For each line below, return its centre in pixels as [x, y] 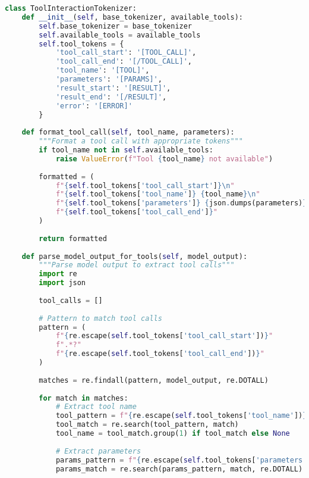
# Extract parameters [98, 451]
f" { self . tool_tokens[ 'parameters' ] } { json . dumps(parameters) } [181, 203]
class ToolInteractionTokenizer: [71, 8]
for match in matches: [83, 398]
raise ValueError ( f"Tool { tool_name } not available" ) [164, 159]
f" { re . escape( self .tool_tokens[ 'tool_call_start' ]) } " [164, 336]
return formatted [73, 238]
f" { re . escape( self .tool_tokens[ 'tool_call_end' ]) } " [160, 354]
